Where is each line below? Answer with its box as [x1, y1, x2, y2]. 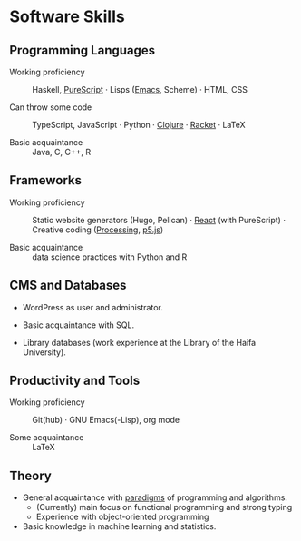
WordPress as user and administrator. [22, 301, 163, 312]
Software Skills [9, 6, 125, 27]
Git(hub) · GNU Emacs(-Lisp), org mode [32, 415, 180, 426]
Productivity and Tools [9, 373, 141, 389]
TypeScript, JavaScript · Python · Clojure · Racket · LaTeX [32, 120, 246, 130]
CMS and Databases [9, 278, 127, 293]
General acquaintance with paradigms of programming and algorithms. [22, 492, 288, 503]
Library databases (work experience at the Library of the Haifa [22, 337, 257, 348]
